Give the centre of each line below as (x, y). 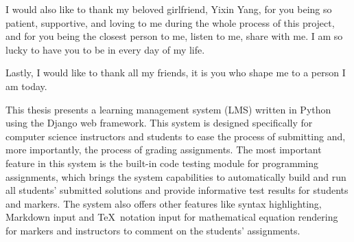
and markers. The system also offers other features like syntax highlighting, (164, 203)
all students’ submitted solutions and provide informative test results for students (177, 190)
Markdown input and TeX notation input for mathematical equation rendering (172, 217)
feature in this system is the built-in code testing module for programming (162, 163)
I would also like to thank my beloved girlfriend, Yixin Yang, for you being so (169, 9)
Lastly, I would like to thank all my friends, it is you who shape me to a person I (176, 73)
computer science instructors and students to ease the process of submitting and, (176, 136)
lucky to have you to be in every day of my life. (105, 49)
